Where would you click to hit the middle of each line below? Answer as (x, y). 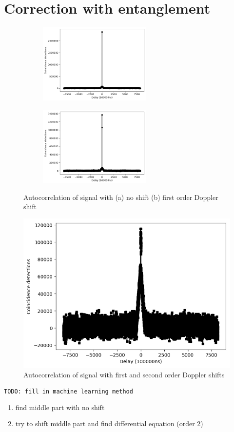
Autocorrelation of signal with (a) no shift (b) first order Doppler (121, 197)
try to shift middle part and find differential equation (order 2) (109, 423)
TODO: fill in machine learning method (68, 392)
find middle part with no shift (60, 407)
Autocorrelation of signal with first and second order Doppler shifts (124, 374)
